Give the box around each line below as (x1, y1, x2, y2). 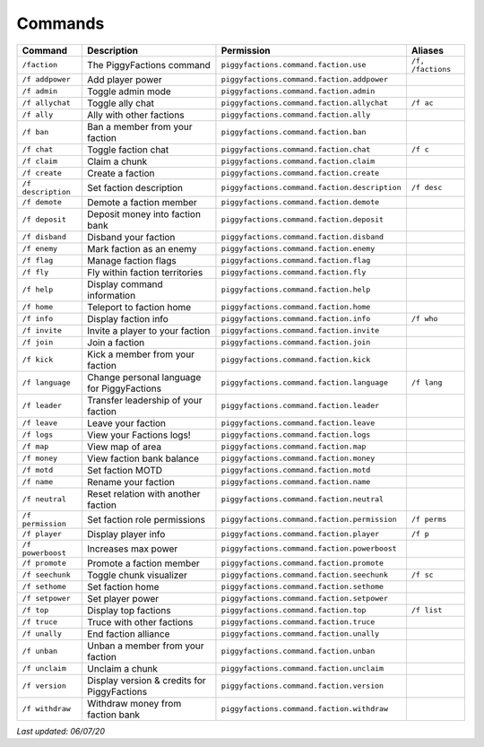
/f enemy (22, 244, 58, 254)
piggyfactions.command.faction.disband (220, 232, 385, 242)
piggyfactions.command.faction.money (220, 454, 376, 464)
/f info (22, 314, 54, 324)
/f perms (411, 515, 447, 525)
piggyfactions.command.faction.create (220, 169, 380, 178)
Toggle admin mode (86, 85, 172, 98)
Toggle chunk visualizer (86, 569, 188, 581)
